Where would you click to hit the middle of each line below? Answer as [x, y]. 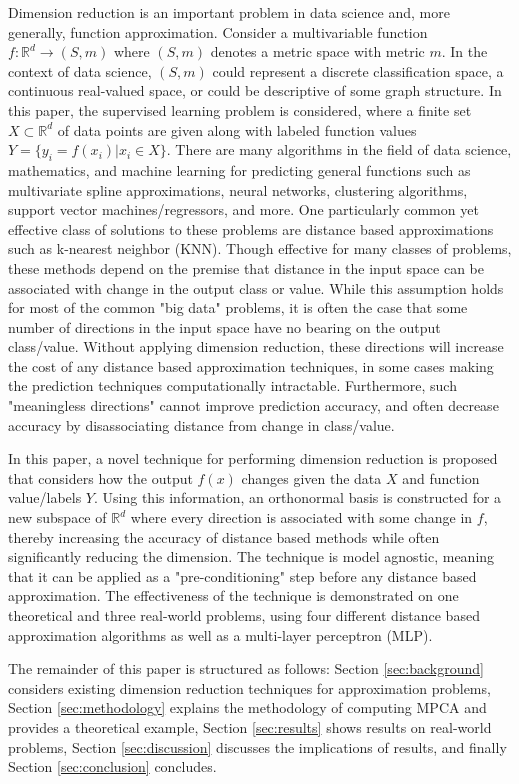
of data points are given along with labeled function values [237, 129]
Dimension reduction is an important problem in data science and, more [229, 12]
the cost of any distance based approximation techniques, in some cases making [251, 365]
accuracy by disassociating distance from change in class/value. [201, 424]
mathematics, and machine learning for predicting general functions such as [239, 169]
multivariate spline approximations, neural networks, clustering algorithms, [238, 189]
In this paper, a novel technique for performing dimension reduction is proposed [253, 458]
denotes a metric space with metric [317, 51]
